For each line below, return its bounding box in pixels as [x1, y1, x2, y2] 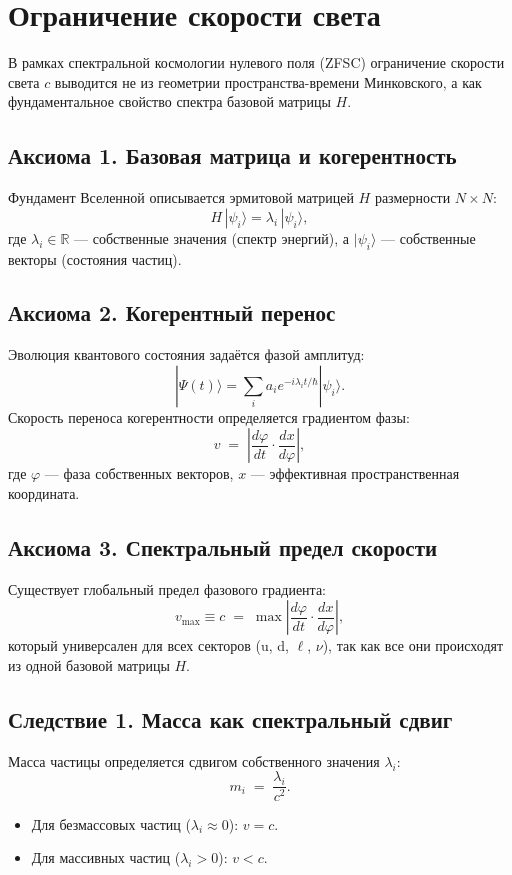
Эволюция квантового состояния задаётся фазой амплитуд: [8, 344, 365, 365]
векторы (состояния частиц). [8, 248, 182, 269]
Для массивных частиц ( [31, 847, 181, 868]
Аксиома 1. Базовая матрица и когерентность [8, 140, 457, 171]
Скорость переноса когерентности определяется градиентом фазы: [8, 406, 410, 427]
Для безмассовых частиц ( [31, 813, 191, 834]
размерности [374, 187, 451, 208]
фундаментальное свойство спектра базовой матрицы [8, 91, 331, 112]
